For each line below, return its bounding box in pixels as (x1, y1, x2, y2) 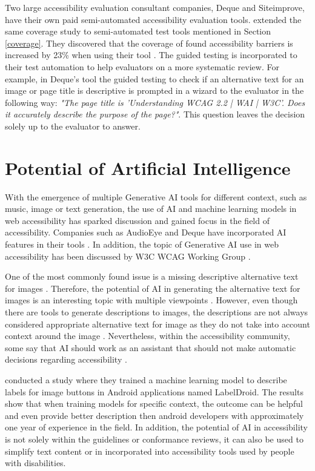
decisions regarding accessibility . (5, 353, 127, 366)
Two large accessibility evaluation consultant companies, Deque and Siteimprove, (5, 1, 305, 13)
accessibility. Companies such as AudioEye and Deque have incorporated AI (5, 226, 287, 239)
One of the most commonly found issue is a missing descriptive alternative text (5, 270, 299, 283)
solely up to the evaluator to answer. (5, 119, 141, 132)
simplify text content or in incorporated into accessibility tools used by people (5, 444, 294, 457)
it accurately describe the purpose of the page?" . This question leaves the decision (5, 108, 305, 120)
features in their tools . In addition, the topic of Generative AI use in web (5, 238, 279, 251)
